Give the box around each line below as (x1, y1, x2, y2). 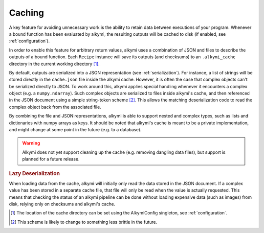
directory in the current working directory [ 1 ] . (9, 61, 100, 67)
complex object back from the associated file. (9, 104, 101, 110)
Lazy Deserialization (9, 170, 60, 177)
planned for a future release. (22, 156, 80, 162)
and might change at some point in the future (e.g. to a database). (9, 127, 142, 133)
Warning (22, 140, 40, 146)
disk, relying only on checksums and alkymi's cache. (9, 201, 115, 207)
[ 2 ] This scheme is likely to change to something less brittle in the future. (10, 219, 157, 225)
